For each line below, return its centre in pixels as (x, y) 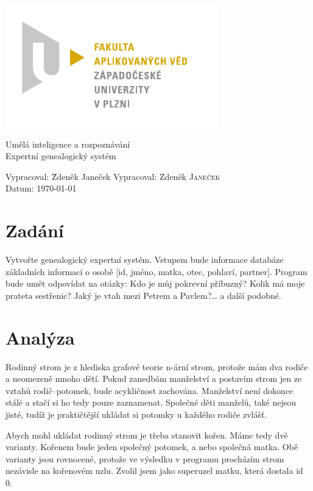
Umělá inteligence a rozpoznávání (68, 144)
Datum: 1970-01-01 (41, 188)
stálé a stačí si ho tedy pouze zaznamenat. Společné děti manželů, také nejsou (151, 402)
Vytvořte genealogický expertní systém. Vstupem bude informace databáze (145, 260)
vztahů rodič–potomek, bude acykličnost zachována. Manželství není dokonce (149, 390)
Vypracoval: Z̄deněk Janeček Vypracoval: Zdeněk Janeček (113, 176)
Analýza (40, 337)
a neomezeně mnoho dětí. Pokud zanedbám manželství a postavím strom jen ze (154, 378)
